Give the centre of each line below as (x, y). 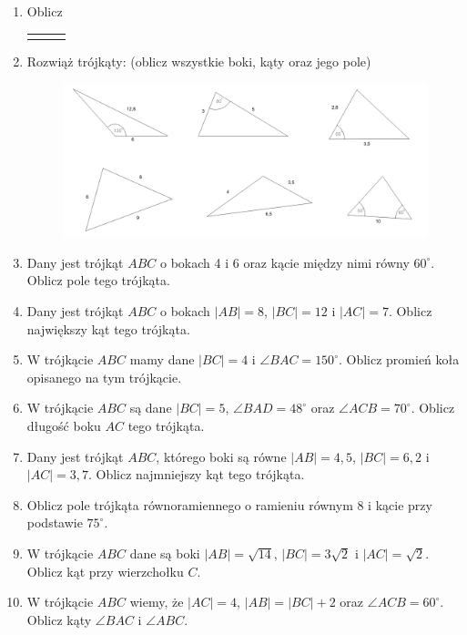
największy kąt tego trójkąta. (108, 328)
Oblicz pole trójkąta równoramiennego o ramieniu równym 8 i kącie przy (229, 504)
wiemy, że (157, 602)
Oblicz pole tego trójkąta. (98, 280)
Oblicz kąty (59, 619)
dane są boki (165, 553)
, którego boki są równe (221, 456)
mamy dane (162, 359)
